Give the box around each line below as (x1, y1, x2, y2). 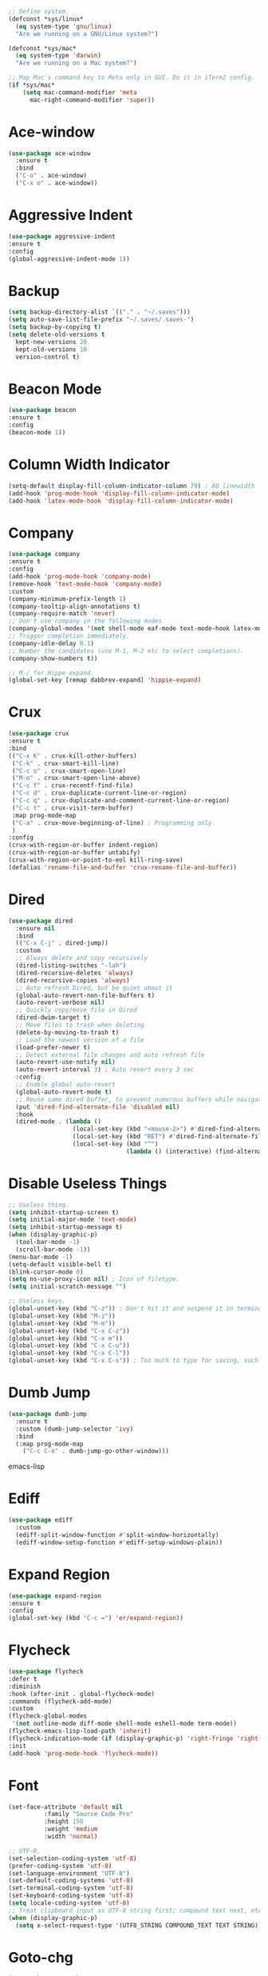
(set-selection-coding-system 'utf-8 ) (8, 1854, 137, 1862)
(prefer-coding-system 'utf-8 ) (8, 1862, 112, 1870)
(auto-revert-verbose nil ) (15, 998, 105, 1007)
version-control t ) (15, 353, 81, 361)
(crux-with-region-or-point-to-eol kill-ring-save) (8, 856, 183, 864)
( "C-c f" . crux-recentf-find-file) (11, 782, 134, 790)
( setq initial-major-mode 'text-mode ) (8, 1216, 137, 1224)
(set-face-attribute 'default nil (8, 1802, 124, 1811)
